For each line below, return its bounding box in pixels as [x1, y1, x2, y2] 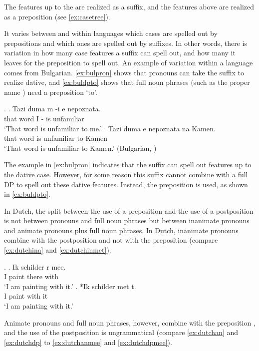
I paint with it [4, 291, 48, 301]
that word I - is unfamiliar [4, 113, 84, 123]
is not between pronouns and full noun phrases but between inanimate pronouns [4, 215, 250, 226]
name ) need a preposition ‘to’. [4, 86, 97, 97]
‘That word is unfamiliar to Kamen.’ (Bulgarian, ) [4, 142, 157, 153]
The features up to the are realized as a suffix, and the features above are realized [4, 1, 254, 11]
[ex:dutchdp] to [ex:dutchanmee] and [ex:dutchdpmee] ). [4, 337, 172, 347]
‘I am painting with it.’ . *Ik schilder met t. [4, 281, 136, 291]
